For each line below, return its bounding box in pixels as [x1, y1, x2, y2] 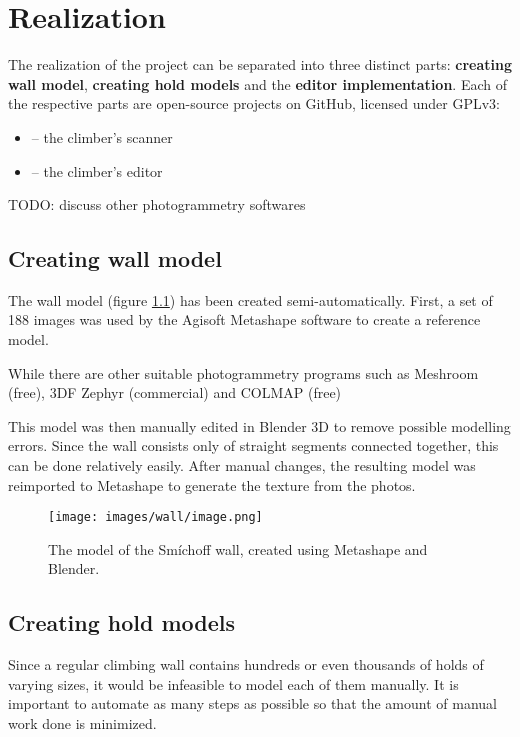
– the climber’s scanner [31, 126, 173, 147]
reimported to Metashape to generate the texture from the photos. [8, 474, 416, 495]
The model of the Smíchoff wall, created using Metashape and [48, 538, 428, 559]
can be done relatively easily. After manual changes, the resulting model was [8, 455, 476, 476]
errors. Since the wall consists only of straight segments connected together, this [8, 435, 499, 456]
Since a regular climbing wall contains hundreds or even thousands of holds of [8, 654, 484, 675]
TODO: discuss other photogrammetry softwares [8, 194, 306, 215]
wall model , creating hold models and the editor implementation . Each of [8, 73, 507, 94]
